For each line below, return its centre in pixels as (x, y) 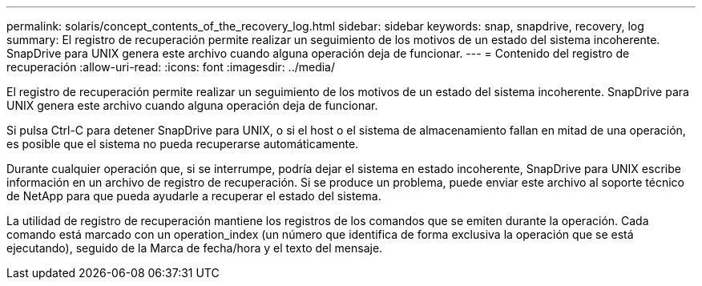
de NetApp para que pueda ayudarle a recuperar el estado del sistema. (194, 196)
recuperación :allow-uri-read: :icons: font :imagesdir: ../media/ (171, 67)
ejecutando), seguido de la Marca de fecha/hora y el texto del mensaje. (195, 248)
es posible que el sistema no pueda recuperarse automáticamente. (183, 144)
